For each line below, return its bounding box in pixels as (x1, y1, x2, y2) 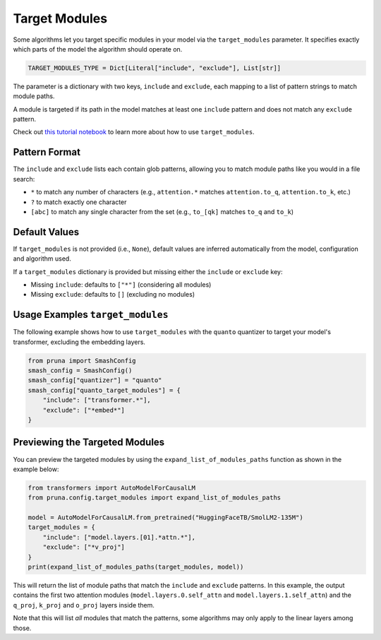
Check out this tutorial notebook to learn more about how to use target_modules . (13, 128, 255, 136)
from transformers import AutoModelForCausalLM (28, 484, 195, 492)
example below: (13, 465, 59, 473)
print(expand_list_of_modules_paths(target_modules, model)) (28, 563, 244, 571)
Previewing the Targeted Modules (13, 437, 165, 449)
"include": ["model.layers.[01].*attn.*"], (42, 533, 195, 541)
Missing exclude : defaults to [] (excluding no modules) (30, 290, 195, 299)
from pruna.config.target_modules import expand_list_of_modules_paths (28, 494, 282, 502)
